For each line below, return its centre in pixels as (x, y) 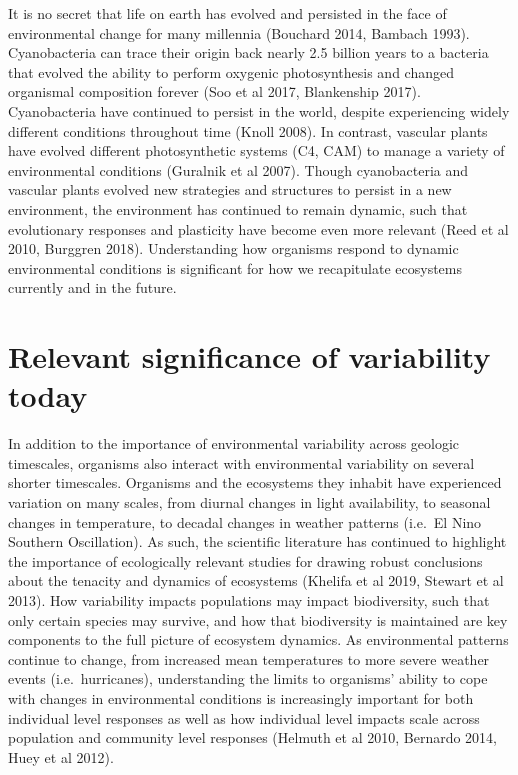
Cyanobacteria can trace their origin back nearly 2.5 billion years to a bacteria (248, 52)
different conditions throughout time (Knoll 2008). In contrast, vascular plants (248, 130)
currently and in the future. (92, 287)
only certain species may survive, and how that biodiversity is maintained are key (258, 619)
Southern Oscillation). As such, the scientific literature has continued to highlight (257, 541)
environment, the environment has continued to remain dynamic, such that (238, 208)
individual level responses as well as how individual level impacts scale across (244, 717)
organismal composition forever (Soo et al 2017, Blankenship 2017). (214, 91)
